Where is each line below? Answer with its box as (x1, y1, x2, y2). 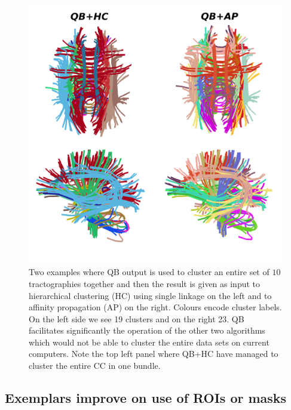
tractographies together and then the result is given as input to (29, 277, 261, 289)
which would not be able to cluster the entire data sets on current (29, 335, 269, 348)
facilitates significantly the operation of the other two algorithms (29, 324, 265, 337)
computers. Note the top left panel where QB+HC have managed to (29, 347, 278, 360)
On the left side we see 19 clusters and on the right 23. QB (29, 312, 244, 325)
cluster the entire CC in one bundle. (29, 359, 161, 372)
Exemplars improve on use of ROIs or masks (5, 389, 287, 407)
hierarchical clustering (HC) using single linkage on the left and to (29, 289, 272, 301)
